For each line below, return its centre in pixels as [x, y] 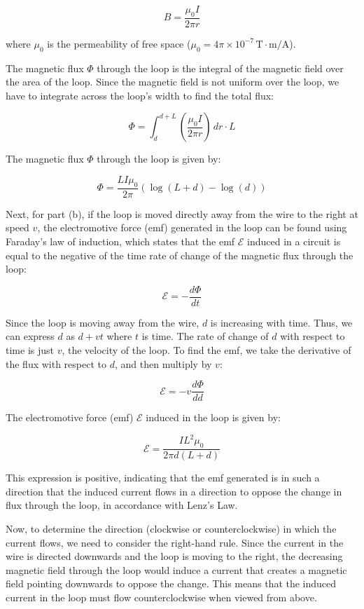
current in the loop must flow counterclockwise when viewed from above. [161, 597]
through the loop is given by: [159, 159]
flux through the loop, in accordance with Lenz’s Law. [122, 505]
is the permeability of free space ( [119, 43]
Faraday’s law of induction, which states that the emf [120, 241]
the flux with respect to [56, 363]
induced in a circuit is [294, 241]
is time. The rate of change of [205, 336]
